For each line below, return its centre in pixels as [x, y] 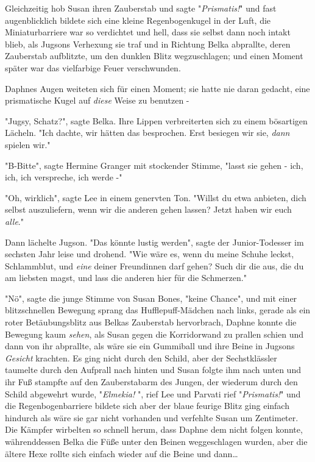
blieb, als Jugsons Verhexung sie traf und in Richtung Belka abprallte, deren [148, 44]
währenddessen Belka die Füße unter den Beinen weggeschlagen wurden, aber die [156, 441]
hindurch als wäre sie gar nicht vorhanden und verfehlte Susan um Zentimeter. [152, 417]
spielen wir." [28, 144]
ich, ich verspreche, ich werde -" [64, 177]
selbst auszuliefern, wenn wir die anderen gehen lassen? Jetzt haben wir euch [148, 209]
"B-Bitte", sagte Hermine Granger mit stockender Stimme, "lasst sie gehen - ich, [154, 165]
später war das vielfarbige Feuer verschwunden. [93, 67]
